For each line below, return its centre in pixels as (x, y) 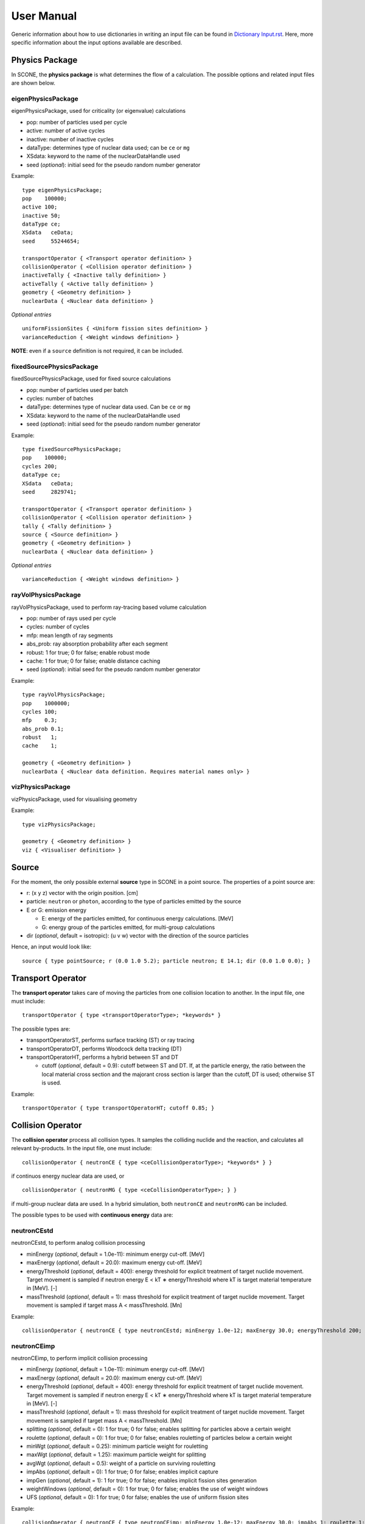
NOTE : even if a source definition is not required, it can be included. (97, 351)
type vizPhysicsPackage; (59, 824)
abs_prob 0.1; (43, 729)
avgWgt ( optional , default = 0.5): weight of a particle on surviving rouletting (121, 1463)
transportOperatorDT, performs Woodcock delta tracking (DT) (104, 1049)
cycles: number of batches (60, 399)
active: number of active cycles (66, 130)
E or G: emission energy (57, 910)
